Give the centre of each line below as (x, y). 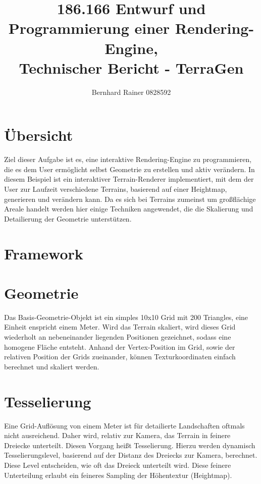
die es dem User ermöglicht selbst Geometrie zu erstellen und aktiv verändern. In (129, 169)
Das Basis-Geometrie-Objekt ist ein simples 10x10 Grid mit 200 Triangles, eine (126, 317)
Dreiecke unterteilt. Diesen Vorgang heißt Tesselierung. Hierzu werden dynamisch (130, 445)
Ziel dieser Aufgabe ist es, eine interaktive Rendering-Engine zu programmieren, (128, 159)
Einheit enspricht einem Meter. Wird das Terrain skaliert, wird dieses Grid (120, 327)
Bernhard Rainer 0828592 (131, 92)
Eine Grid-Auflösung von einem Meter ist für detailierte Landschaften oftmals (124, 425)
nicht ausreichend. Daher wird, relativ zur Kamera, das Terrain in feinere (117, 435)
